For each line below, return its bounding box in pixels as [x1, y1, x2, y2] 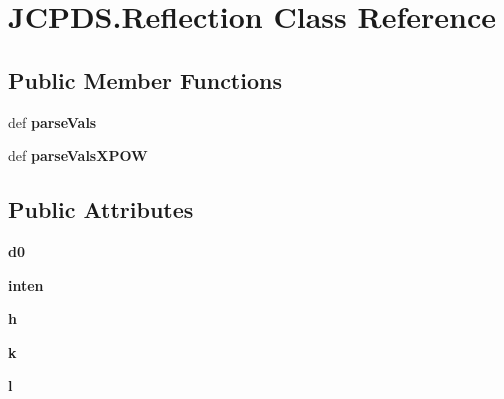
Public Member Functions [8, 64, 282, 95]
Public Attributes [8, 194, 194, 225]
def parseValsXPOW [8, 145, 148, 166]
